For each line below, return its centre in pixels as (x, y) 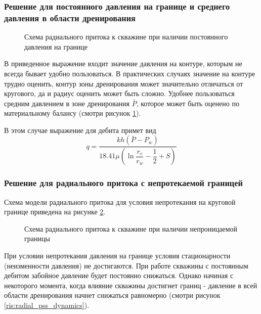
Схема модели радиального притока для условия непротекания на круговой (120, 201)
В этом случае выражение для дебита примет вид (80, 130)
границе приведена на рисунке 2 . (55, 212)
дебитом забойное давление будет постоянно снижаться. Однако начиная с (119, 275)
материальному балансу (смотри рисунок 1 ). (73, 113)
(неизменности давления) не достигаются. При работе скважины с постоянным (126, 265)
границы (37, 238)
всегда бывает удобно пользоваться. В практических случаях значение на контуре (130, 73)
